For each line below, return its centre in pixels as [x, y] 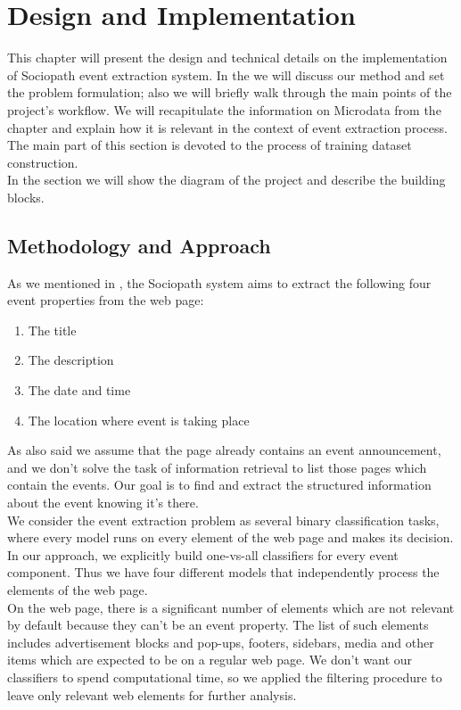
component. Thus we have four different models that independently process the [223, 572]
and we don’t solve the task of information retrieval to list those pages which [217, 467]
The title [52, 330]
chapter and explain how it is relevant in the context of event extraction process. [227, 127]
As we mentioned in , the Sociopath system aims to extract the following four [219, 282]
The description [71, 360]
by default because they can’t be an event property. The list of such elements [218, 625]
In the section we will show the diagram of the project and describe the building [226, 180]
